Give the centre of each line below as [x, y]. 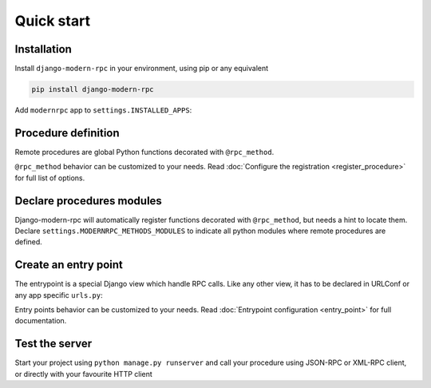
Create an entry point [69, 265]
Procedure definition [67, 133]
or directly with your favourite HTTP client [84, 374]
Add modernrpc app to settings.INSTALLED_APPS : [103, 110]
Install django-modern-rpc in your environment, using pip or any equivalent [142, 69]
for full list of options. [50, 178]
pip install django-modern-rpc [93, 89]
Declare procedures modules [89, 201]
